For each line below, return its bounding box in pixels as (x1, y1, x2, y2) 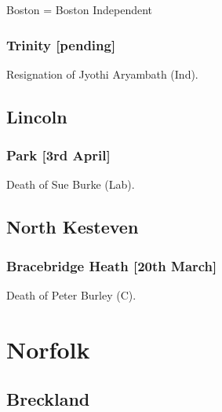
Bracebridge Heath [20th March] (6, 256, 217, 275)
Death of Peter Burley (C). (6, 287, 136, 303)
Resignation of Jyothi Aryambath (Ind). (6, 65, 198, 82)
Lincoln (6, 104, 67, 128)
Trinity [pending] (6, 35, 116, 54)
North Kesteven (6, 215, 139, 239)
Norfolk (6, 333, 90, 365)
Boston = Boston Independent (6, 2, 153, 17)
